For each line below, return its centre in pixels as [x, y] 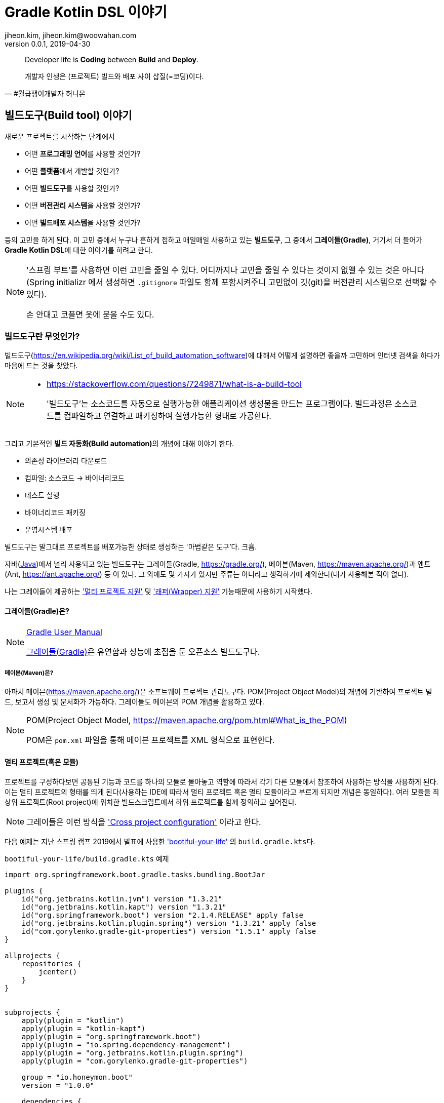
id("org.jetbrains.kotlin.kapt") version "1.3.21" [124, 907]
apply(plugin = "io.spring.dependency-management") [126, 1045]
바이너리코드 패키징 [55, 513]
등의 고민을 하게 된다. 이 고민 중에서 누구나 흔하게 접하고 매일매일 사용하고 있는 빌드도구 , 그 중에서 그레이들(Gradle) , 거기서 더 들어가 [214, 240]
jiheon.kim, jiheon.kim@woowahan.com [71, 35]
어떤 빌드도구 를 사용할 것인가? [72, 188]
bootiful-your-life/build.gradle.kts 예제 [87, 858]
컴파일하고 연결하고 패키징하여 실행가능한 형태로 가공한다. [168, 416]
